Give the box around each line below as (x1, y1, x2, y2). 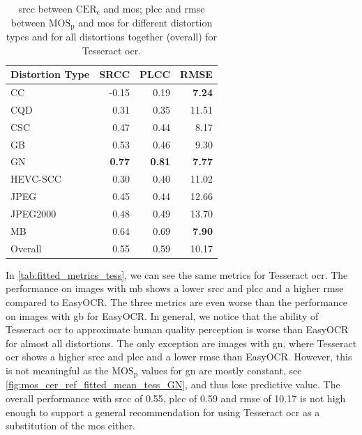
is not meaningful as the (6, 362, 109, 377)
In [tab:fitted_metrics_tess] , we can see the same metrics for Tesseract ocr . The (6, 267, 348, 282)
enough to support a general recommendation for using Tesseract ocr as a (6, 404, 320, 419)
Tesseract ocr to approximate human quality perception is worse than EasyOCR (6, 322, 349, 337)
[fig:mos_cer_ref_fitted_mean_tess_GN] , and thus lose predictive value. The (6, 377, 340, 392)
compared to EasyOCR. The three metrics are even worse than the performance (6, 294, 348, 309)
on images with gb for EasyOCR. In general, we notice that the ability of (6, 308, 319, 323)
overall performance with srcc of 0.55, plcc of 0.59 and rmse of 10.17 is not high (6, 390, 346, 405)
